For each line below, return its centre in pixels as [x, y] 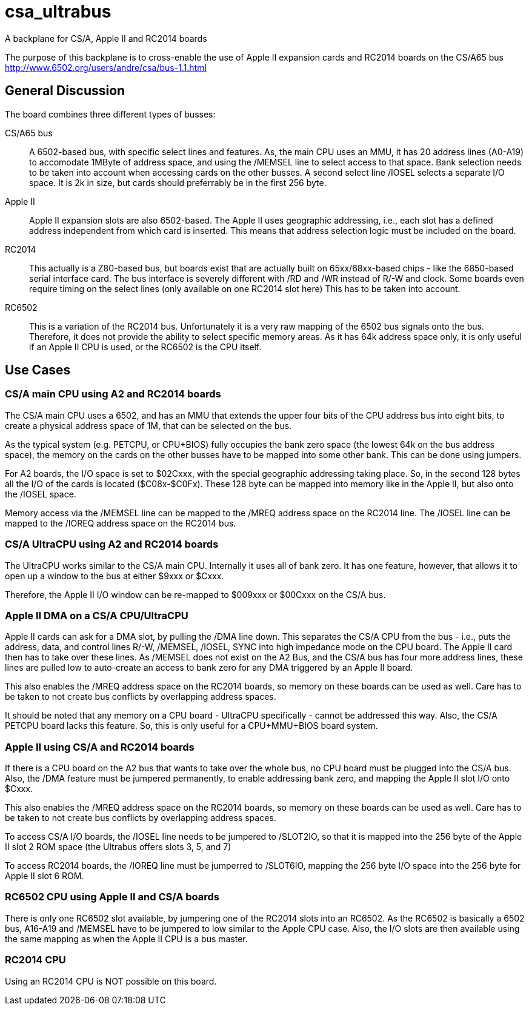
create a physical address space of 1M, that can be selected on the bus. [148, 425]
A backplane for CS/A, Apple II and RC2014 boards [106, 38]
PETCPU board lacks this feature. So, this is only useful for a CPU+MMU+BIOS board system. [191, 726]
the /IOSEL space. [41, 494]
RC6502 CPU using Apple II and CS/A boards [112, 897]
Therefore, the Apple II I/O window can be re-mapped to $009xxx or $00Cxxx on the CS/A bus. [195, 594]
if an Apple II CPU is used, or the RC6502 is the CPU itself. [145, 347]
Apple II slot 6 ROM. [45, 876]
